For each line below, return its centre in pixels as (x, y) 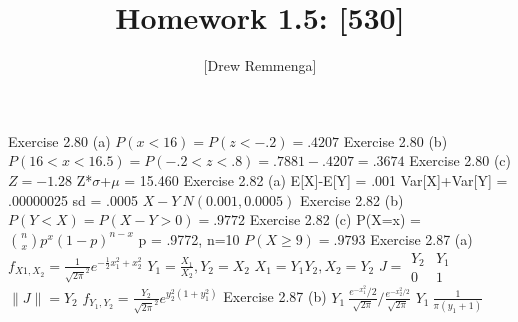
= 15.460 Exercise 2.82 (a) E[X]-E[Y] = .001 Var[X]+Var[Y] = (316, 179)
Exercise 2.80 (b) (395, 140)
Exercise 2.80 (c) (460, 160)
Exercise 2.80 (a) (59, 140)
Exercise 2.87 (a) (421, 238)
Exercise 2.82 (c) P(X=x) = (335, 219)
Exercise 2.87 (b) (275, 296)
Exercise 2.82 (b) (352, 199)
